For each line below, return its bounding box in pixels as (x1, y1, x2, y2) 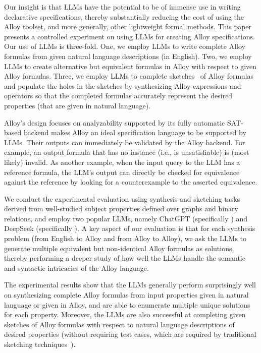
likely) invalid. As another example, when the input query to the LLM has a (4, 156, 240, 167)
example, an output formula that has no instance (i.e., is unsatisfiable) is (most (4, 147, 249, 157)
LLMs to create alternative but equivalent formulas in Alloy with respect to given (4, 61, 257, 71)
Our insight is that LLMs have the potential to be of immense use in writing (4, 2, 241, 12)
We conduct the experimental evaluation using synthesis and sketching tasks (4, 193, 240, 204)
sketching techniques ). (4, 339, 76, 349)
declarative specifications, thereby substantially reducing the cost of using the (4, 11, 244, 22)
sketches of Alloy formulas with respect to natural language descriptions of (4, 319, 235, 329)
